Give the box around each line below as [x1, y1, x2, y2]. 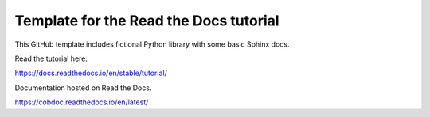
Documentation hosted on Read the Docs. [14, 83, 152, 92]
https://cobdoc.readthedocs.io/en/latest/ [14, 97, 149, 107]
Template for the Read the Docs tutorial [14, 12, 279, 29]
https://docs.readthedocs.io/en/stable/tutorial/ [14, 68, 167, 78]
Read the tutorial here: [14, 54, 88, 63]
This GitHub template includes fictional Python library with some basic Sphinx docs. [14, 40, 290, 49]
